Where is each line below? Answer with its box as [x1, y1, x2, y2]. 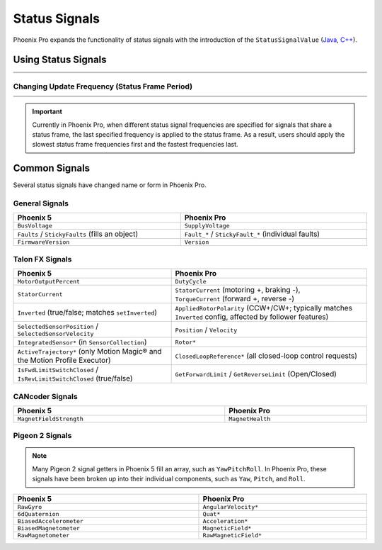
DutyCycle [175, 278, 207, 286]
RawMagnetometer [17, 532, 70, 539]
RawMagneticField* [202, 532, 262, 539]
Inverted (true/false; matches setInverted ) [17, 308, 158, 318]
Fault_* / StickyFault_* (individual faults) [184, 229, 320, 239]
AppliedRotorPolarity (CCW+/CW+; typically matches [175, 303, 353, 313]
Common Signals [13, 162, 91, 174]
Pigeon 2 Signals [13, 431, 72, 441]
